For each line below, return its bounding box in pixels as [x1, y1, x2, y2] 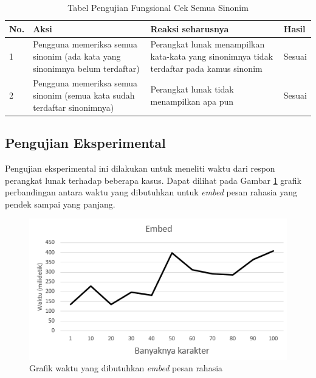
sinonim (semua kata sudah [33, 89, 135, 102]
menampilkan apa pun [150, 94, 234, 107]
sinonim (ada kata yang [33, 50, 121, 63]
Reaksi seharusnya [150, 22, 229, 35]
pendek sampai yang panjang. [5, 197, 115, 210]
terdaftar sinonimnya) [33, 100, 114, 113]
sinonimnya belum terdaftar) [33, 61, 140, 74]
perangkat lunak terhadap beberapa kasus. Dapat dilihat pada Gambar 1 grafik [5, 173, 302, 186]
